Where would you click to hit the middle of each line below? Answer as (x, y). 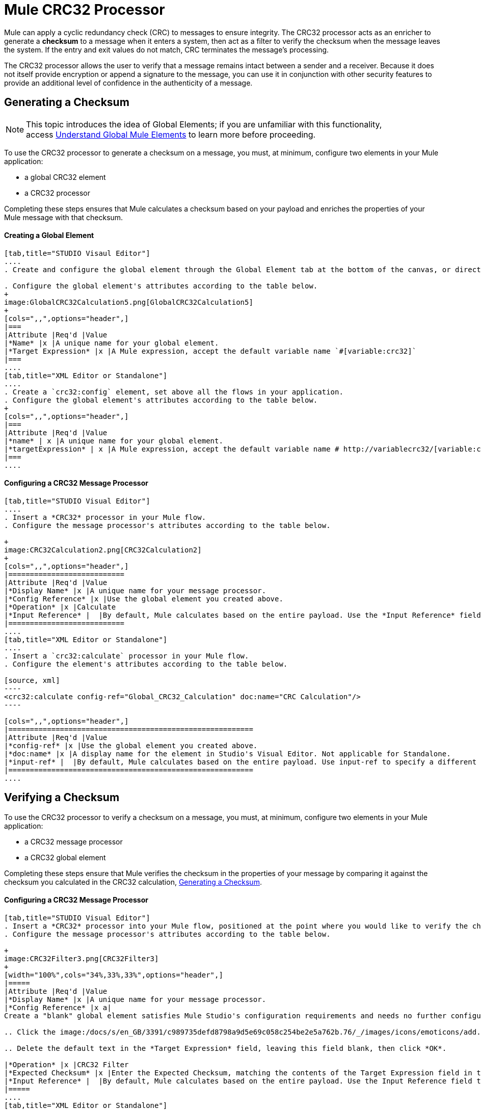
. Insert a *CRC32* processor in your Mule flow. (105, 518)
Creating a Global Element (49, 235)
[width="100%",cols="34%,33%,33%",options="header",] (114, 975)
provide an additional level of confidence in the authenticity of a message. (128, 83)
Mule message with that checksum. (64, 217)
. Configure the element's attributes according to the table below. (146, 664)
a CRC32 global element (65, 857)
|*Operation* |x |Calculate (60, 607)
